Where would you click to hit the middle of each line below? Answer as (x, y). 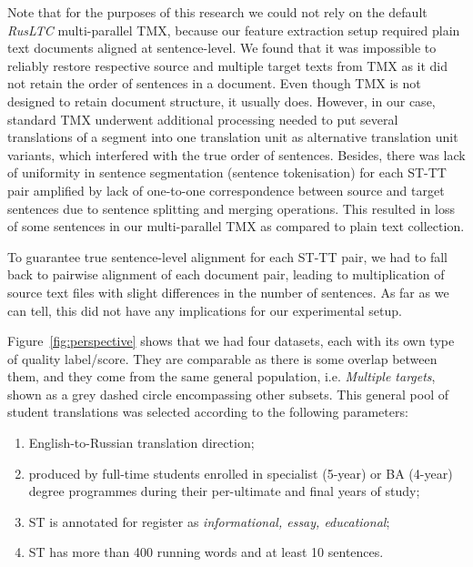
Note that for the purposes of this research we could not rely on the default (217, 12)
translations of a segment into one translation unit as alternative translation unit (233, 137)
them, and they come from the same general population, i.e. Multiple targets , (221, 376)
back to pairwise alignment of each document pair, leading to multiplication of (226, 274)
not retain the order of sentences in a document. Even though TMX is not (214, 83)
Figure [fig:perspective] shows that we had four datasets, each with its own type (231, 341)
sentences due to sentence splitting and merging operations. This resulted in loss (231, 208)
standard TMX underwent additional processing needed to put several (203, 119)
